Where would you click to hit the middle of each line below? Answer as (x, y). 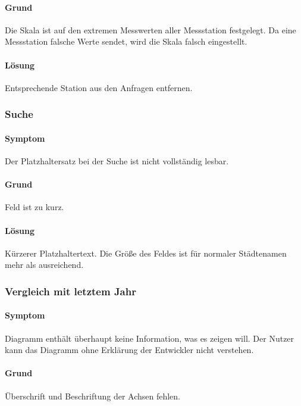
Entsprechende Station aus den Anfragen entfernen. (99, 87)
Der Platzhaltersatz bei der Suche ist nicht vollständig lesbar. (117, 161)
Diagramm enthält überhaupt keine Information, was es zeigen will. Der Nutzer (150, 338)
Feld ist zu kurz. (35, 207)
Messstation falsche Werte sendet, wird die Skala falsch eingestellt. (126, 41)
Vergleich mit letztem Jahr (70, 291)
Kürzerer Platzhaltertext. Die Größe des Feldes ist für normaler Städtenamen (146, 253)
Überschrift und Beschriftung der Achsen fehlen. (93, 396)
